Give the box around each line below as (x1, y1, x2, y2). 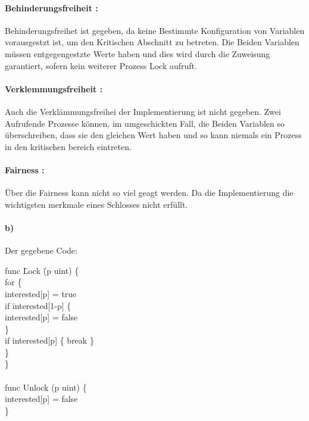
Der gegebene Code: (5, 244, 77, 257)
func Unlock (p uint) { (5, 381, 87, 393)
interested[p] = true (5, 287, 77, 300)
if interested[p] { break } (5, 334, 94, 347)
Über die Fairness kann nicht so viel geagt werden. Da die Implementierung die (5, 186, 294, 199)
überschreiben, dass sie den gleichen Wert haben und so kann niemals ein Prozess (5, 129, 302, 141)
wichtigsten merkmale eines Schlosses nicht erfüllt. (5, 198, 188, 210)
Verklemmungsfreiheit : (5, 82, 103, 95)
